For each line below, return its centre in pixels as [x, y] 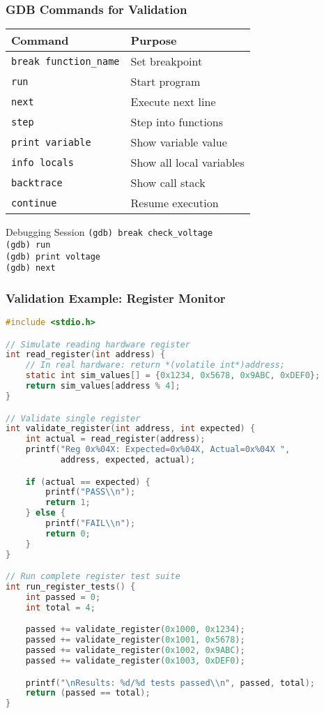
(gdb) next [31, 268]
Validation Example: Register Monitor [116, 298]
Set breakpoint [167, 61]
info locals [43, 162]
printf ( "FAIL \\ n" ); [91, 524]
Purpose [154, 40]
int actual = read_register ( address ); [115, 439]
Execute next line [173, 102]
